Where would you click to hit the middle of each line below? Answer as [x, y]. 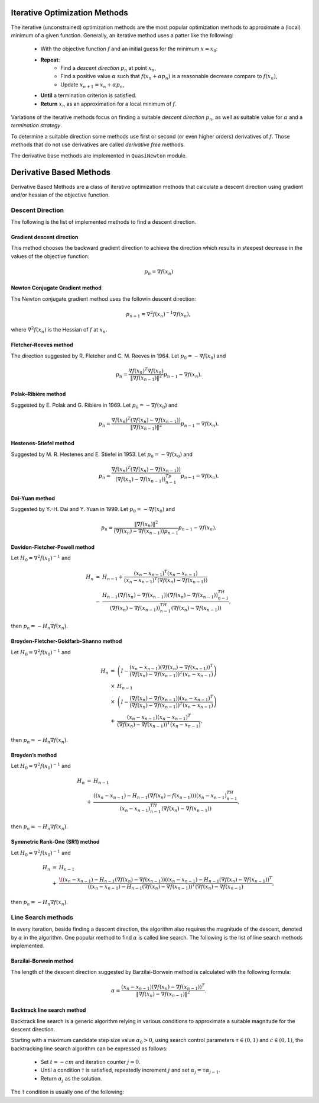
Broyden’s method [34, 755]
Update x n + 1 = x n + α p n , [92, 85]
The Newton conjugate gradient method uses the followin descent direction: [103, 298]
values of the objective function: [50, 256]
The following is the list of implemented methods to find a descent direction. [104, 222]
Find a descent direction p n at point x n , [108, 69]
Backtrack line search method [48, 1010]
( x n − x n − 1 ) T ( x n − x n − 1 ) [166, 573]
